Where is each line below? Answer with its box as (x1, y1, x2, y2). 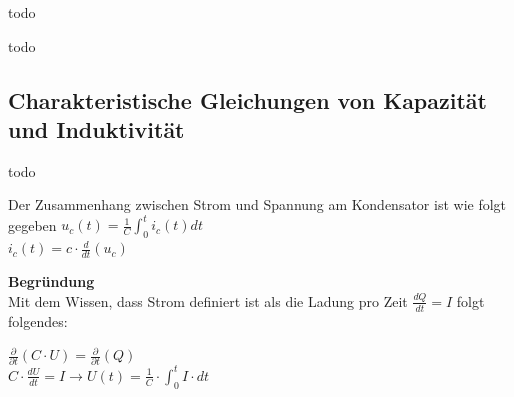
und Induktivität (8, 113, 185, 144)
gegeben (8, 214, 57, 235)
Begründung (8, 271, 95, 292)
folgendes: (8, 310, 68, 331)
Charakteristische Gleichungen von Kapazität (8, 84, 487, 115)
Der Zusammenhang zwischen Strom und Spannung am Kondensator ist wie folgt (8, 194, 507, 215)
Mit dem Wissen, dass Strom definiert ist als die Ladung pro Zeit (8, 290, 408, 311)
